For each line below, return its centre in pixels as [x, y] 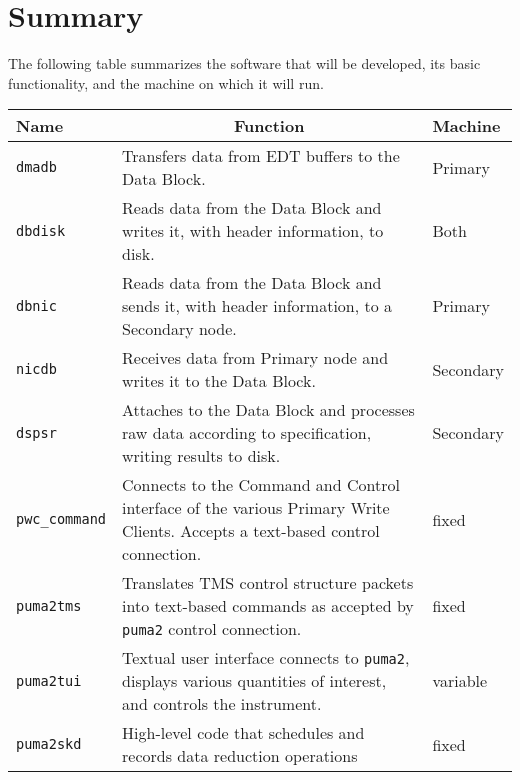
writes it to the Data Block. [219, 381]
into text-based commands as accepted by [268, 606]
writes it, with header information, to [253, 231]
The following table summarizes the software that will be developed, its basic [244, 63]
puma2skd [49, 744]
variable [460, 681]
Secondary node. [179, 329]
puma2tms [49, 605]
